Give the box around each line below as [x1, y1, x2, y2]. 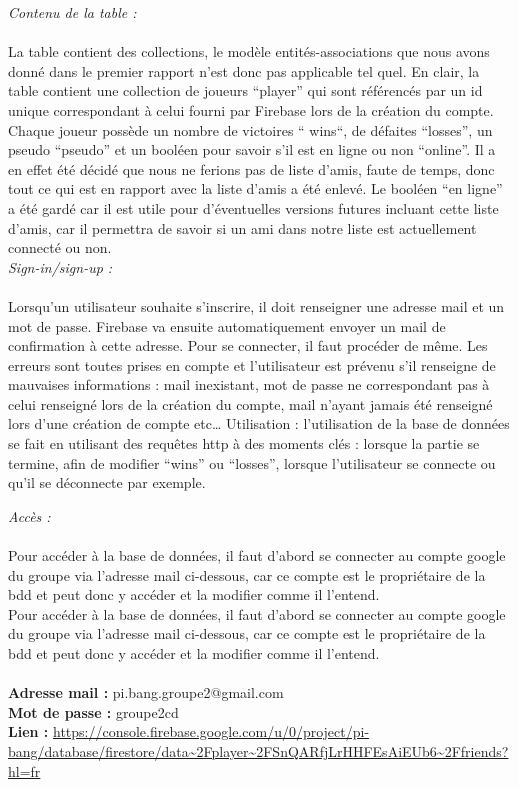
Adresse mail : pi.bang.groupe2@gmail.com [8, 682, 284, 703]
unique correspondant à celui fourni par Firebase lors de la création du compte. [8, 99, 494, 120]
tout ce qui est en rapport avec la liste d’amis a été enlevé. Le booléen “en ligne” [8, 178, 503, 199]
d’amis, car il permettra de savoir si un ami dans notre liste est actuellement [8, 217, 477, 238]
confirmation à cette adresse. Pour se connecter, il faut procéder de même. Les [8, 335, 488, 356]
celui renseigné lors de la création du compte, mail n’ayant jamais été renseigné [8, 393, 493, 414]
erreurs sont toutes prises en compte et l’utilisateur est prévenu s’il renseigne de [8, 354, 496, 375]
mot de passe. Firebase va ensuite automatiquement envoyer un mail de [8, 315, 446, 336]
